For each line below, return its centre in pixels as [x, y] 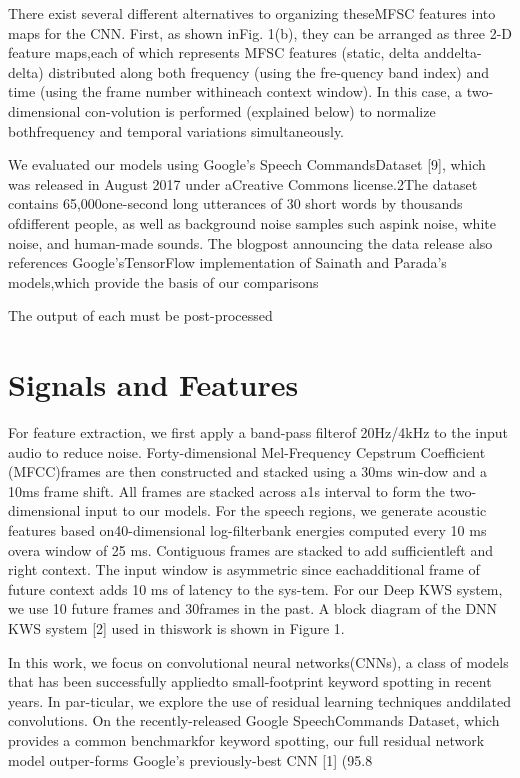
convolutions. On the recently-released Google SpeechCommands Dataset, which [254, 720]
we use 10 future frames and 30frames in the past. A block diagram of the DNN [253, 608]
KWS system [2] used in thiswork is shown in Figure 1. [176, 627]
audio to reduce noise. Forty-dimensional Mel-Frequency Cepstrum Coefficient [247, 451]
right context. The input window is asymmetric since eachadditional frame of [244, 569]
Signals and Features [153, 384]
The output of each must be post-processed [140, 315]
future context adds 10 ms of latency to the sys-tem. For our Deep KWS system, [255, 588]
